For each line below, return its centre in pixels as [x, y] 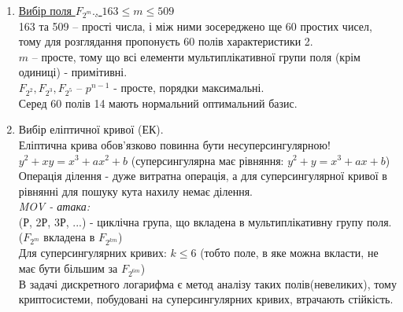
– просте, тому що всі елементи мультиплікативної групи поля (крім [196, 56]
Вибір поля [45, 10]
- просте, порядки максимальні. [189, 87]
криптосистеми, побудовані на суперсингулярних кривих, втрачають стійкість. [206, 299]
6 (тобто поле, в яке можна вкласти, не [285, 253]
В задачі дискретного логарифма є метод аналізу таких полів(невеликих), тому [207, 283]
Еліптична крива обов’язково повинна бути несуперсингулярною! [174, 144]
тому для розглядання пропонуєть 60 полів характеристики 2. [166, 41]
